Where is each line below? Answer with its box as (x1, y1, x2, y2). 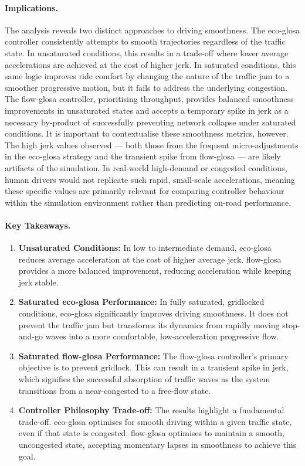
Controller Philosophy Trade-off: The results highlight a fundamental (18, 404, 284, 416)
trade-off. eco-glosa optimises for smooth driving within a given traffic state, (18, 415, 292, 427)
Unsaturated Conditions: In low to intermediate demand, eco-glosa (18, 241, 272, 254)
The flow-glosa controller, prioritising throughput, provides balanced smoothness (5, 93, 294, 105)
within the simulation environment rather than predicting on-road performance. (5, 196, 292, 208)
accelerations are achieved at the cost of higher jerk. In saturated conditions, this (5, 58, 296, 70)
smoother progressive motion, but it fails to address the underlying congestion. (5, 81, 287, 93)
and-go (18, 330, 43, 342)
